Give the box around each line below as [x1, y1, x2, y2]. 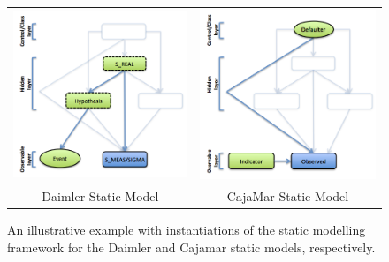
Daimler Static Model [42, 186, 159, 205]
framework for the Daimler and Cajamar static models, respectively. [7, 237, 376, 256]
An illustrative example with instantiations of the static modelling [7, 221, 366, 239]
